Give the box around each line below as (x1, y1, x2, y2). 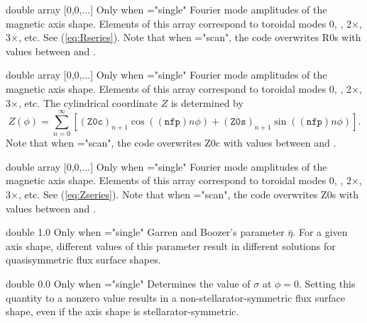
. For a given (292, 225, 348, 239)
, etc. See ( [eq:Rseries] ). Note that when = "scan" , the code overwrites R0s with (18, 30, 361, 45)
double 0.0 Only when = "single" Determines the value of (6, 276, 251, 291)
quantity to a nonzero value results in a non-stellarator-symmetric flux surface (6, 290, 346, 305)
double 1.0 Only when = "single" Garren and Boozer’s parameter (6, 225, 285, 239)
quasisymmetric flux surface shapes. (6, 252, 161, 267)
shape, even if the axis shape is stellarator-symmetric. (6, 304, 239, 319)
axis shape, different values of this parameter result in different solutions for (6, 238, 336, 253)
